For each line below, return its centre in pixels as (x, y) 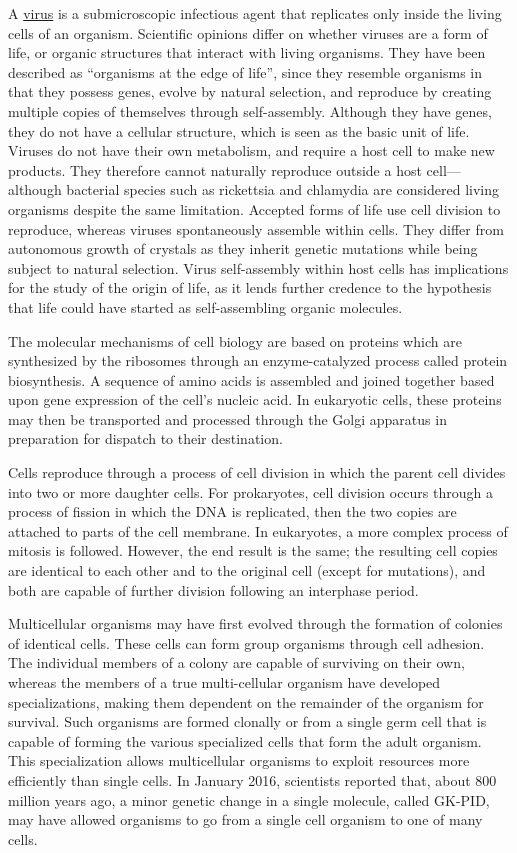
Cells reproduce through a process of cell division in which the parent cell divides (257, 472)
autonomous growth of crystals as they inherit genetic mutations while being (243, 248)
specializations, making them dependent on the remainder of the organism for (246, 701)
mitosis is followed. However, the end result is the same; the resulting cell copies (253, 550)
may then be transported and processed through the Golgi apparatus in (227, 418)
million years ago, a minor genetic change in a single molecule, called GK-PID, (249, 799)
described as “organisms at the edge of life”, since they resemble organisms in (245, 71)
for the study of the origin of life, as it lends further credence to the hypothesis (250, 287)
